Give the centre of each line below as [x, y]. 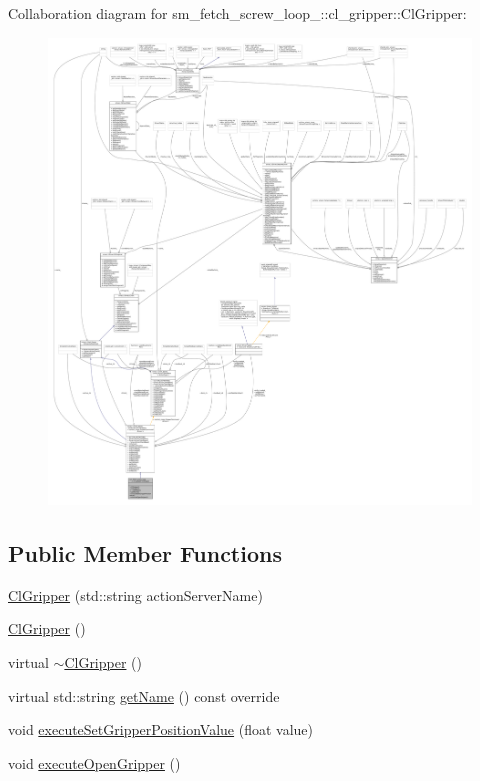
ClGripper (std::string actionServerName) [135, 594]
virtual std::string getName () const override [144, 695]
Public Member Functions [145, 552]
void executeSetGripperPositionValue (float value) [161, 729]
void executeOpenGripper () [94, 762]
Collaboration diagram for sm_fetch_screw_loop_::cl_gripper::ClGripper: [237, 13]
